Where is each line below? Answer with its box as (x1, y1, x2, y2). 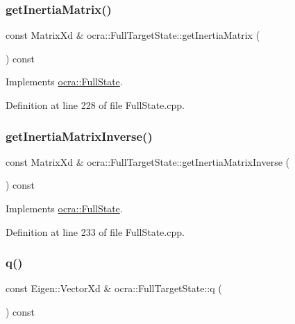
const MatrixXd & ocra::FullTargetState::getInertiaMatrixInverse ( (6, 154, 289, 169)
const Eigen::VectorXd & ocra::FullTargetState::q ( (6, 281, 222, 296)
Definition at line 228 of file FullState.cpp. (6, 98, 185, 112)
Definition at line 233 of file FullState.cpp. (6, 224, 185, 239)
